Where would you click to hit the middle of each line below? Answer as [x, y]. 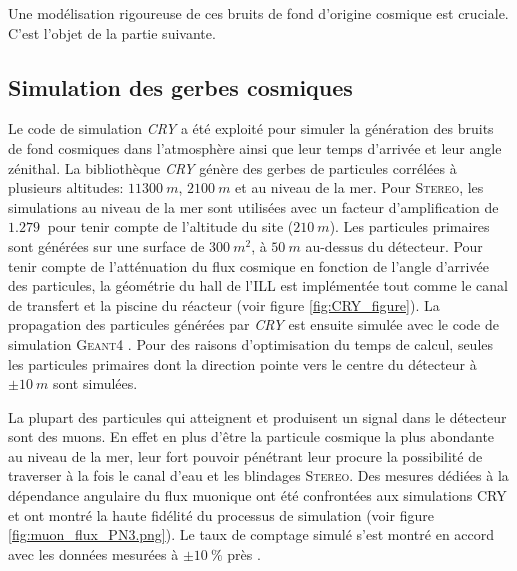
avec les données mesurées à [93, 553]
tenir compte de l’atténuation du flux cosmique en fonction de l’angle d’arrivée [248, 265]
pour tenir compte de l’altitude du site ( [170, 226]
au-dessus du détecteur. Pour [394, 245]
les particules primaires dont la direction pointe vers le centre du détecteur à [242, 363]
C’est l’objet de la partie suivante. [112, 32]
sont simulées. [95, 383]
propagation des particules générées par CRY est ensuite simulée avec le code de [253, 324]
